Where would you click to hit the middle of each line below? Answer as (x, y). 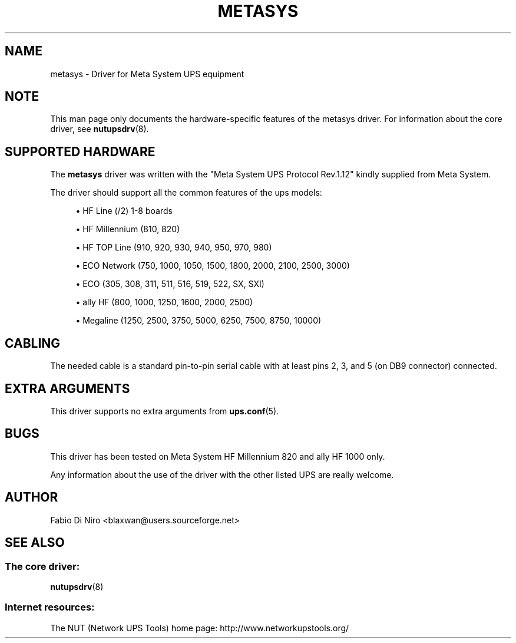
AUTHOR (32, 497)
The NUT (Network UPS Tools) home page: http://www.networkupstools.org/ (200, 628)
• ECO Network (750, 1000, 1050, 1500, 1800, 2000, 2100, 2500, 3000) (213, 266)
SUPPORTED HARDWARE (80, 151)
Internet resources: (50, 607)
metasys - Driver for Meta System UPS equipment (147, 74)
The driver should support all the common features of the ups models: (186, 193)
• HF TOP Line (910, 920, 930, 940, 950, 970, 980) (174, 248)
